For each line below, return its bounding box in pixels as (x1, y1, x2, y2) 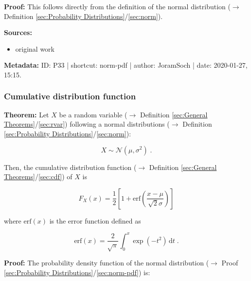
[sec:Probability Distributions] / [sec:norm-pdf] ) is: (4, 267, 150, 277)
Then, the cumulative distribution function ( (4, 162, 137, 172)
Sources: (4, 27, 32, 37)
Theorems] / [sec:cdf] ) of (4, 171, 72, 182)
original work (15, 43, 55, 54)
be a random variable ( (59, 109, 127, 119)
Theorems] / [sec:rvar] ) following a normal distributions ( (4, 119, 170, 129)
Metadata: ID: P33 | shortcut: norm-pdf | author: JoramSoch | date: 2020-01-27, (4, 60, 248, 70)
